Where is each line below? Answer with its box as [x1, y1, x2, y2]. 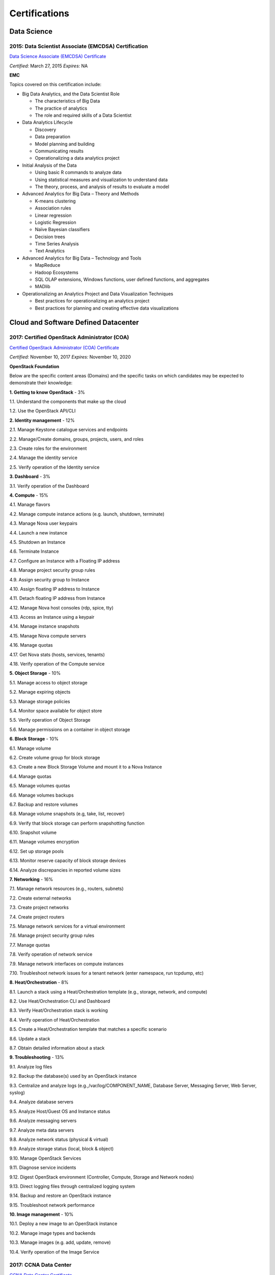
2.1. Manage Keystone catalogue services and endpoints [9, 426, 128, 433]
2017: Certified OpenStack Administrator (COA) [9, 334, 129, 341]
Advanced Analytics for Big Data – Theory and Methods [22, 191, 140, 197]
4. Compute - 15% [9, 492, 48, 498]
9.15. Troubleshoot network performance [9, 1202, 95, 1208]
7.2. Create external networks [9, 895, 71, 901]
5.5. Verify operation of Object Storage [9, 717, 91, 723]
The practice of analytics [35, 105, 88, 111]
